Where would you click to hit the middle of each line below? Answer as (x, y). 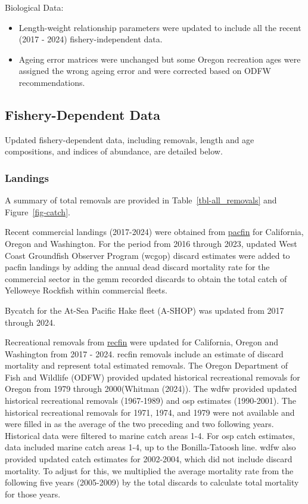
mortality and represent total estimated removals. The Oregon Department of (147, 365)
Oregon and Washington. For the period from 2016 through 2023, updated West (151, 243)
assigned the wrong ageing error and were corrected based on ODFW (145, 71)
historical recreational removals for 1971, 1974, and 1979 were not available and (150, 412)
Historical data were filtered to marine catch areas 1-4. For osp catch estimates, (150, 435)
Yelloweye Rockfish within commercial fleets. (86, 290)
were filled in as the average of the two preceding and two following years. (139, 424)
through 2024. (30, 322)
